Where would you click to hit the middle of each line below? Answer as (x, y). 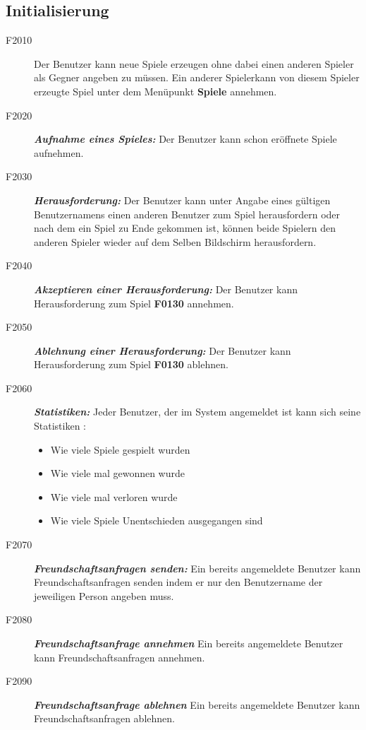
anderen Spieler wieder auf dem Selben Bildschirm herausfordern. (175, 241)
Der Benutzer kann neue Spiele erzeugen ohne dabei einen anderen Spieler (194, 63)
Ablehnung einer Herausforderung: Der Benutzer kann (163, 350)
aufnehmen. (59, 152)
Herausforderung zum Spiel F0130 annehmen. (134, 303)
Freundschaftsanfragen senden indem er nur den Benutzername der (178, 582)
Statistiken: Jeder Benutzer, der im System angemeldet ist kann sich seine (197, 412)
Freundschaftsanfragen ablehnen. (104, 718)
